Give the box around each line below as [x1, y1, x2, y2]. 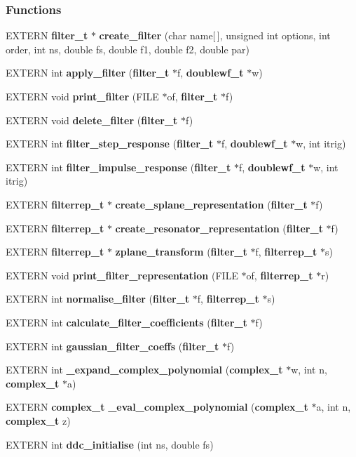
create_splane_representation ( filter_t [115, 197, 308, 211]
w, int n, [291, 362, 327, 377]
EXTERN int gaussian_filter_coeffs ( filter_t [6, 338, 219, 353]
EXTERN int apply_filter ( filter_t [6, 65, 170, 80]
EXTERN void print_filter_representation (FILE [6, 267, 238, 282]
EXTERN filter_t [6, 28, 88, 43]
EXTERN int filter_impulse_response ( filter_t [6, 159, 231, 174]
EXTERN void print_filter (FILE [6, 89, 159, 103]
